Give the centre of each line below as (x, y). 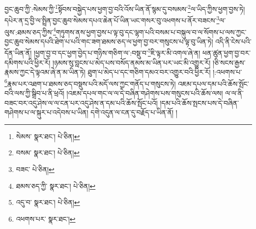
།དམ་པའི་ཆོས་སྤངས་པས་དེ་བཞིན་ (199, 102)
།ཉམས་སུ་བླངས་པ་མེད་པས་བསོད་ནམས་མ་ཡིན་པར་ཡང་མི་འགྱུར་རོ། (132, 62)
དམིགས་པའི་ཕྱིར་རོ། (28, 62)
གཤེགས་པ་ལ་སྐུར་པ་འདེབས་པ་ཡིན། (46, 112)
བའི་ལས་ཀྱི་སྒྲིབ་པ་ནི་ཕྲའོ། (34, 93)
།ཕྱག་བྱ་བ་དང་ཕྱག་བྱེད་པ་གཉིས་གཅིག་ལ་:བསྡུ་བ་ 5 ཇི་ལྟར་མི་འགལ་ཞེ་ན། (117, 52)
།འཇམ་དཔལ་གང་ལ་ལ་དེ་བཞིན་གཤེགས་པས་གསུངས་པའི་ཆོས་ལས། (145, 93)
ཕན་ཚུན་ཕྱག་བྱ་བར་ (227, 53)
